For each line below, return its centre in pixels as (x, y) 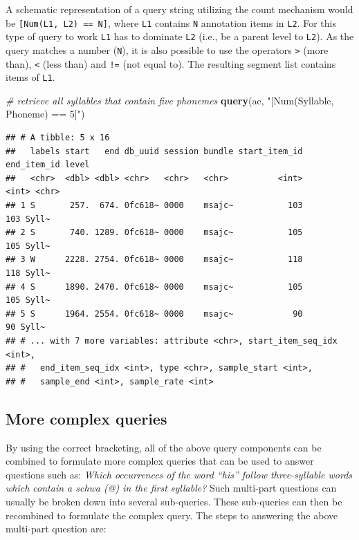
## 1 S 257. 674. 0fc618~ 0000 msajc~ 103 (154, 206)
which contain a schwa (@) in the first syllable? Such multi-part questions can (171, 488)
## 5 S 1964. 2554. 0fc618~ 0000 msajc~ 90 (154, 314)
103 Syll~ (28, 219)
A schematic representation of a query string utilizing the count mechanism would (179, 9)
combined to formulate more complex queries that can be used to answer (160, 461)
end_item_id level (48, 165)
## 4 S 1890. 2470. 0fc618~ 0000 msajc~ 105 (154, 287)
